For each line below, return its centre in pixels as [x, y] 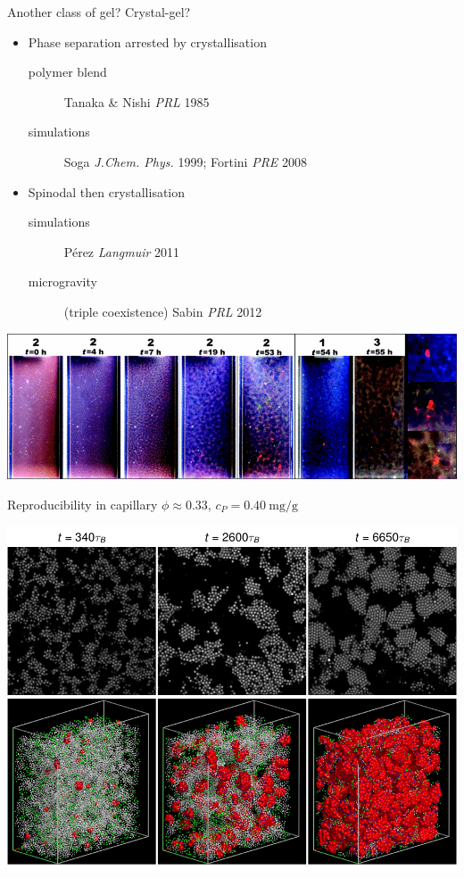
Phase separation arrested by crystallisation [147, 41]
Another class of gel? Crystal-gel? [99, 12]
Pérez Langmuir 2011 [122, 251]
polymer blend [67, 72]
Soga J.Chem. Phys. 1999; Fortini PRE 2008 [186, 161]
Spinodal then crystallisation [107, 191]
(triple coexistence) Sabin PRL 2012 [163, 311]
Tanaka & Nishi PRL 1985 [137, 101]
